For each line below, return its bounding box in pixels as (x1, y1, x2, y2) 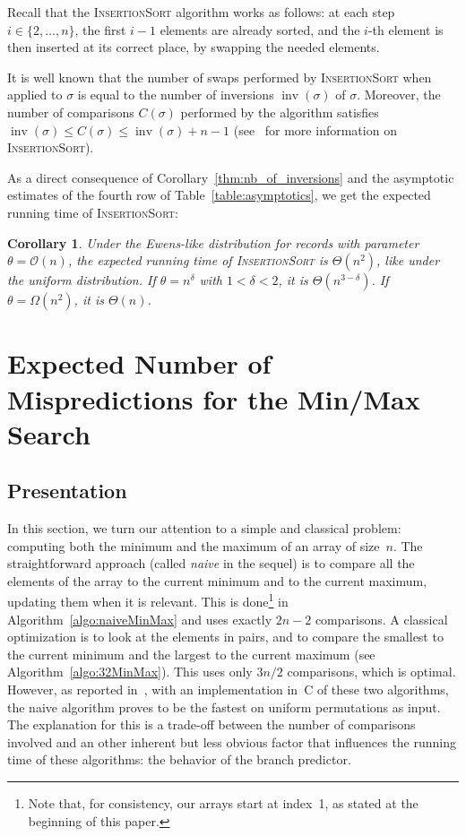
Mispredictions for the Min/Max (7, 380, 420, 417)
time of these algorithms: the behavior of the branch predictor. (7, 750, 351, 769)
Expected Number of (7, 345, 272, 382)
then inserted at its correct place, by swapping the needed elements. (7, 38, 380, 56)
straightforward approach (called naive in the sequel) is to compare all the (7, 554, 415, 573)
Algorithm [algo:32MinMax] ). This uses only (7, 662, 253, 681)
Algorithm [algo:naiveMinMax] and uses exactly (7, 609, 272, 628)
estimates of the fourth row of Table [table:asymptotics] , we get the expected (7, 185, 431, 204)
